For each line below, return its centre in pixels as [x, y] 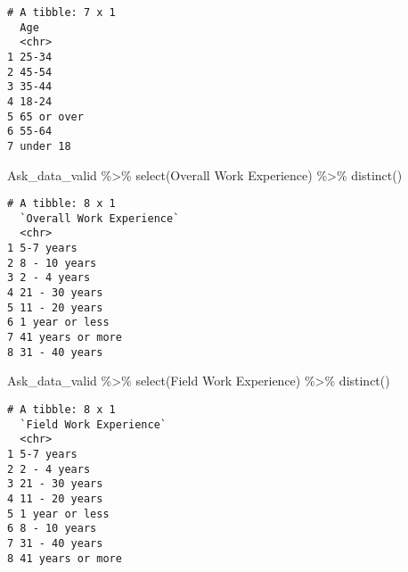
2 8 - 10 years [52, 263]
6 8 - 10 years [52, 529]
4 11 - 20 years [55, 498]
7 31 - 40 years [55, 543]
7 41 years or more [65, 338]
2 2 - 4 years [49, 469]
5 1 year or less [58, 514]
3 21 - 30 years [55, 484]
